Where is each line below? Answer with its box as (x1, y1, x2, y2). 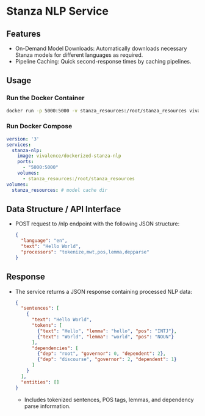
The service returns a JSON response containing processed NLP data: (15, 288, 192, 295)
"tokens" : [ (31, 323, 62, 329)
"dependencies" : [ (31, 345, 79, 351)
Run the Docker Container (6, 93, 85, 102)
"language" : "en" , (21, 238, 68, 244)
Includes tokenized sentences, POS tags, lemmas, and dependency (24, 396, 194, 403)
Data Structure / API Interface (6, 204, 121, 214)
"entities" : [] (21, 379, 60, 385)
